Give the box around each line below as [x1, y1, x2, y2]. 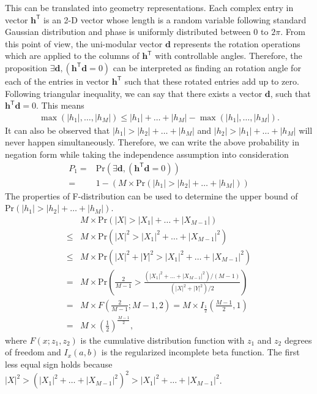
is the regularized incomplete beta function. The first [101, 346, 300, 358]
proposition [5, 61, 47, 74]
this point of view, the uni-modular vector [5, 37, 163, 50]
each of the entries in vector [5, 74, 110, 87]
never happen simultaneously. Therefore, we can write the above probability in [5, 136, 300, 149]
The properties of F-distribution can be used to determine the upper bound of [5, 189, 298, 202]
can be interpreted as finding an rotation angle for [113, 61, 301, 74]
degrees [284, 333, 312, 346]
